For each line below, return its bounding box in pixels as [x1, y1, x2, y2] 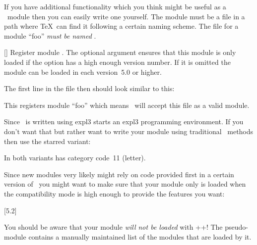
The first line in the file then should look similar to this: [4, 83, 175, 94]
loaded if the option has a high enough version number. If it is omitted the [4, 56, 231, 67]
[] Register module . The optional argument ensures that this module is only [4, 47, 236, 57]
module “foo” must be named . [4, 30, 96, 41]
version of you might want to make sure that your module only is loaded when [4, 179, 246, 189]
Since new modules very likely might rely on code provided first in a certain [4, 169, 234, 179]
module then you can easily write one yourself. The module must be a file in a [7, 11, 245, 21]
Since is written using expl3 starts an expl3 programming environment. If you [4, 116, 244, 127]
